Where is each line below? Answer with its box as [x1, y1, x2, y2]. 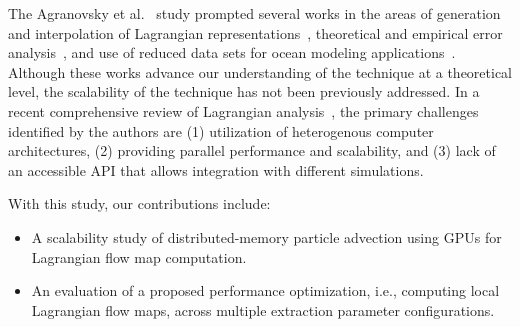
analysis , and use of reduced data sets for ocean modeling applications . [8, 42, 456, 63]
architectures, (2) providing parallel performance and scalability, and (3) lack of [8, 140, 496, 161]
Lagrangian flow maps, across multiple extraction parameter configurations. [31, 299, 495, 320]
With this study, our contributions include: [8, 193, 271, 214]
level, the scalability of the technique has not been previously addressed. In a [8, 81, 480, 102]
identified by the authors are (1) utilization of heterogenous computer [8, 120, 434, 141]
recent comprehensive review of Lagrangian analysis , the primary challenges [8, 100, 479, 121]
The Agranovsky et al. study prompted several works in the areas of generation [8, 3, 501, 23]
